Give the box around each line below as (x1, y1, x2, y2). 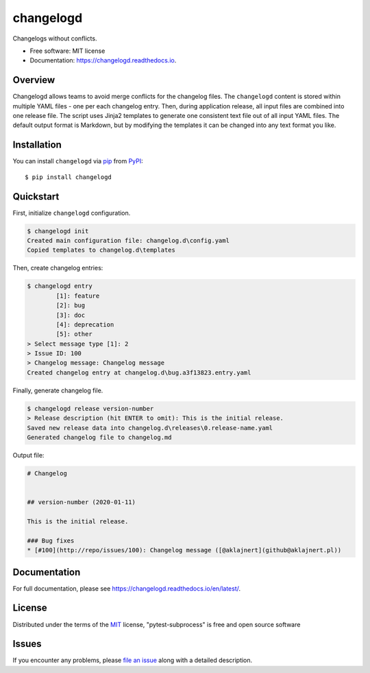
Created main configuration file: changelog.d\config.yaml (27, 237, 230, 244)
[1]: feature (56, 292, 100, 300)
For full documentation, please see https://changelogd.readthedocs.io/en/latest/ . (12, 584, 241, 593)
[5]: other (56, 330, 92, 338)
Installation (12, 139, 62, 151)
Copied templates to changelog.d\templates (27, 246, 176, 254)
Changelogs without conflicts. (12, 34, 97, 43)
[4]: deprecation (56, 320, 114, 329)
